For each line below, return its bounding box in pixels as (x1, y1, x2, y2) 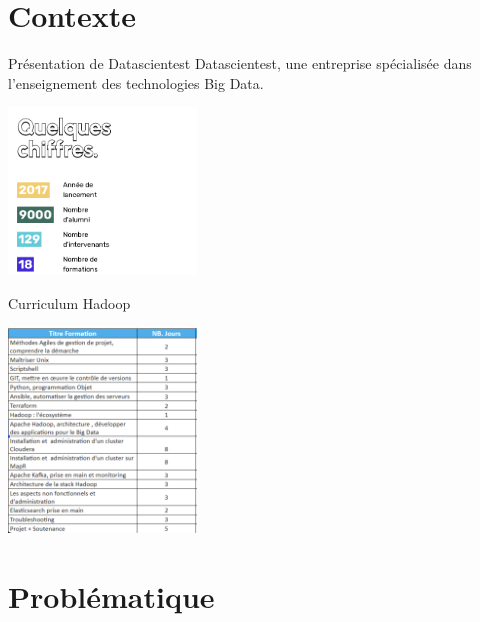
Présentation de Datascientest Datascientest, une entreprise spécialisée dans (8, 53, 472, 74)
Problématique (8, 575, 215, 616)
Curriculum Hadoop (8, 292, 131, 313)
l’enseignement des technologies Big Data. (8, 72, 264, 93)
